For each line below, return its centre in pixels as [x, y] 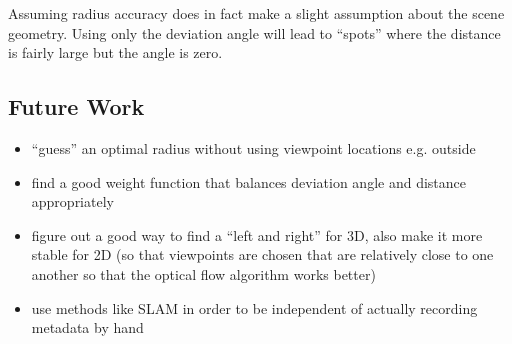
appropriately [72, 201]
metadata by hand [87, 327]
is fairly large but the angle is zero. [115, 52]
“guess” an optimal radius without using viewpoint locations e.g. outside [253, 147]
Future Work [76, 106]
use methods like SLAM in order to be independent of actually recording [254, 307]
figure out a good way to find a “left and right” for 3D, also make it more [257, 234]
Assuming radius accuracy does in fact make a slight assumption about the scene [256, 13]
